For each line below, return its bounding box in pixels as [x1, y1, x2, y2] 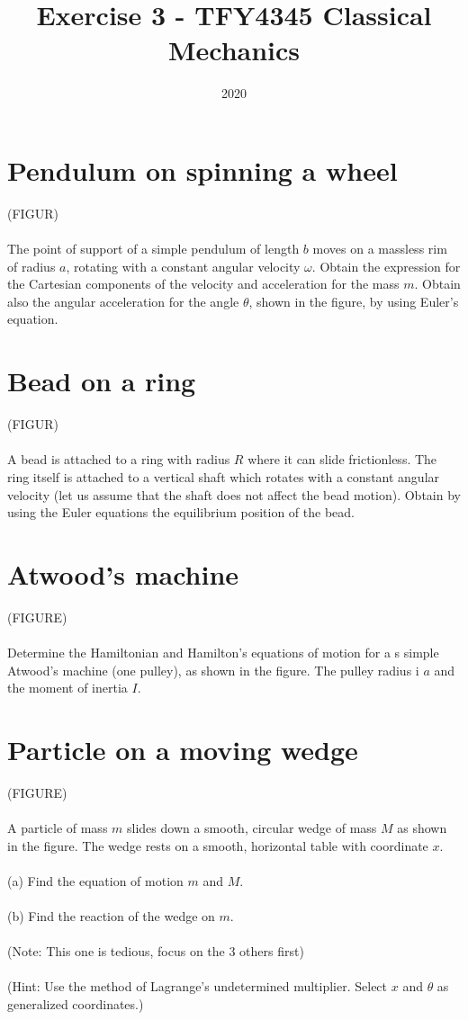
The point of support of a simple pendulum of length [7, 239, 300, 258]
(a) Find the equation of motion [7, 871, 184, 890]
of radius [7, 256, 56, 275]
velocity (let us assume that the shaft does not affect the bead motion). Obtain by [7, 485, 461, 504]
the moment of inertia [7, 678, 128, 697]
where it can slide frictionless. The [247, 450, 437, 469]
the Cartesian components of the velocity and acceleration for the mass [7, 274, 400, 293]
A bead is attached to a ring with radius [7, 450, 230, 469]
